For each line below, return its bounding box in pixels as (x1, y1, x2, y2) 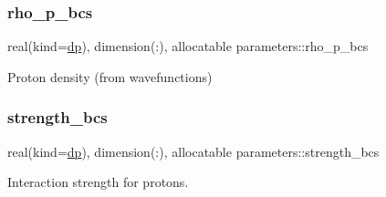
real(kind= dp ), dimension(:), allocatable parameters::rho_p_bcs (7, 36, 369, 56)
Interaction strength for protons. (7, 172, 189, 192)
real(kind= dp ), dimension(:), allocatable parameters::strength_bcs (7, 141, 380, 161)
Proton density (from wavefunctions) (7, 67, 213, 86)
